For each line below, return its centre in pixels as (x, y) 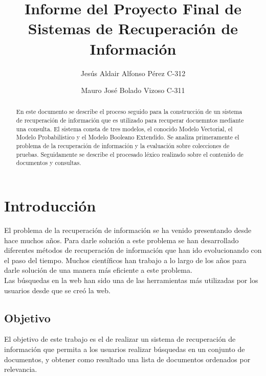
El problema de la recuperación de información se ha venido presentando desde (128, 230)
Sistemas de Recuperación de (133, 28)
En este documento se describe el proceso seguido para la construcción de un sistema (129, 112)
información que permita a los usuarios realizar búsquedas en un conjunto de (125, 349)
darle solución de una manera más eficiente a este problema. (98, 270)
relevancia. (21, 369)
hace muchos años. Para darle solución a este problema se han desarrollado (121, 240)
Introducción (50, 206)
